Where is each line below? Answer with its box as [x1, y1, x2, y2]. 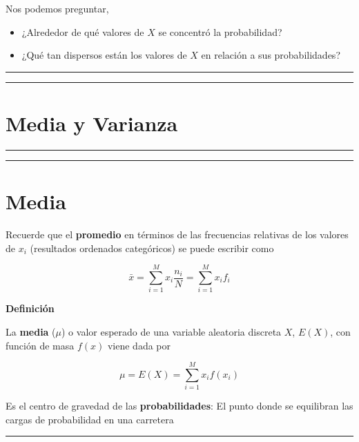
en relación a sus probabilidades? [201, 48, 340, 62]
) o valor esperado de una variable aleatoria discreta [61, 324, 282, 338]
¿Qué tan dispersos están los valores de [21, 48, 187, 62]
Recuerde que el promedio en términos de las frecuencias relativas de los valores [6, 227, 349, 242]
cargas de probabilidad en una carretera [6, 412, 174, 426]
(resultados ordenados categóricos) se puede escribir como [30, 240, 274, 255]
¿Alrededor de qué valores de [21, 24, 144, 39]
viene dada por [107, 338, 171, 352]
